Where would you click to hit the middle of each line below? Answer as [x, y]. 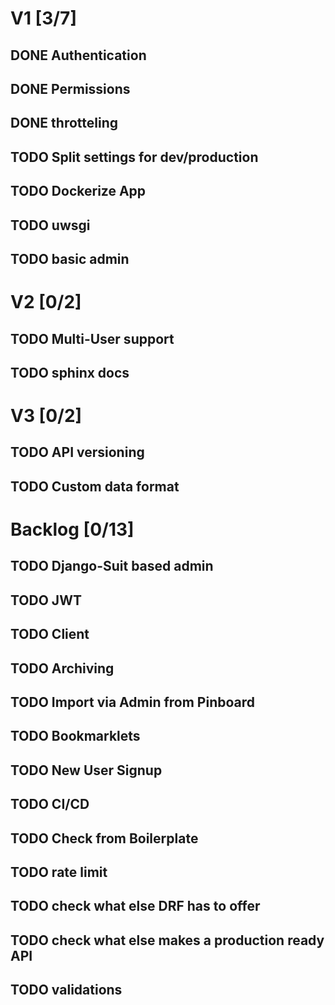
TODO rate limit [59, 872]
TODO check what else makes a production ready [167, 940]
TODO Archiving [62, 668]
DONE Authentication [78, 55]
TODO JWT [46, 600]
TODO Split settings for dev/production [134, 157]
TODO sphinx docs [70, 372]
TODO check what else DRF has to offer [135, 906]
